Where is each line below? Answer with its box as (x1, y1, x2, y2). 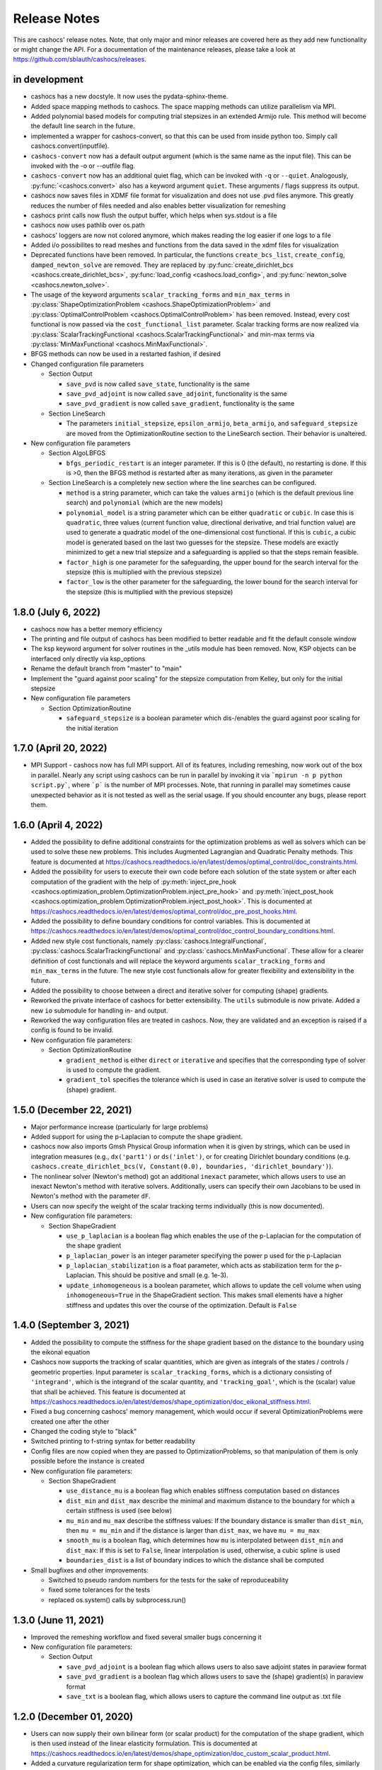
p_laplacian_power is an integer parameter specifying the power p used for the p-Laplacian (66, 1251, 342, 1260)
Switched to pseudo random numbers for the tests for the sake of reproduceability (48, 1575, 289, 1584)
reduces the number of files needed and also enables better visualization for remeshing (30, 201, 286, 210)
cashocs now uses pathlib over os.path (30, 221, 145, 229)
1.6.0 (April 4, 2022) (13, 818, 103, 831)
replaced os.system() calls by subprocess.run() (48, 1595, 187, 1604)
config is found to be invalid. (30, 1026, 114, 1034)
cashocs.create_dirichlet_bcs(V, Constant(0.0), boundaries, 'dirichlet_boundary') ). (30, 1162, 334, 1171)
